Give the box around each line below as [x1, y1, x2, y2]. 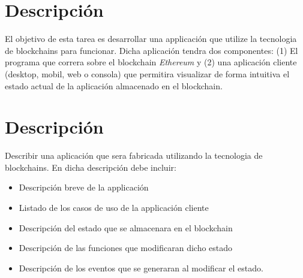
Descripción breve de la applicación [19, 181, 149, 194]
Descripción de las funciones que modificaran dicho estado [19, 241, 233, 254]
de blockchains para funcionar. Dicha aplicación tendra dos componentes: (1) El [5, 44, 298, 56]
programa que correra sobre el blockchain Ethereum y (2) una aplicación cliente [5, 56, 297, 68]
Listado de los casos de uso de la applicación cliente [19, 201, 209, 213]
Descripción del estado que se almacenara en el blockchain [19, 221, 233, 234]
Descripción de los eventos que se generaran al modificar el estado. [19, 261, 263, 274]
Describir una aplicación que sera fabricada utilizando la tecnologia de [5, 149, 263, 162]
